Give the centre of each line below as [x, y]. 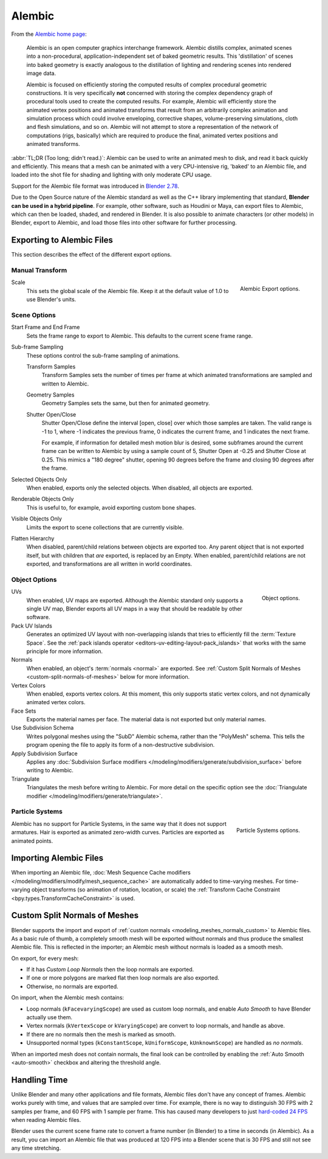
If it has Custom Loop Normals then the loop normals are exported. [110, 969]
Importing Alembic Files [57, 858]
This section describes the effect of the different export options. [91, 255]
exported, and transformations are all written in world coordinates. [109, 564]
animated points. [32, 841]
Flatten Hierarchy [33, 538]
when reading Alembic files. [46, 1120]
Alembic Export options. [270, 289]
